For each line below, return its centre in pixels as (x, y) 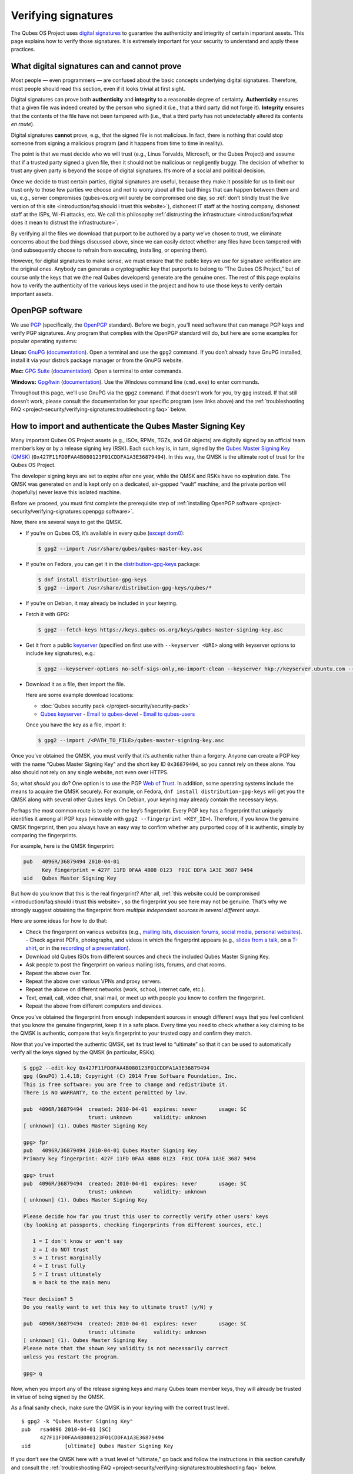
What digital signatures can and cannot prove (96, 66)
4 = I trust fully (59, 1266)
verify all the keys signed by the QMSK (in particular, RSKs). (83, 1052)
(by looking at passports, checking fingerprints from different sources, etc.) (143, 1225)
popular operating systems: (44, 341)
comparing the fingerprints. (44, 835)
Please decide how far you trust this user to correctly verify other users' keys (146, 1217)
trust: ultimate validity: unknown (147, 1332)
